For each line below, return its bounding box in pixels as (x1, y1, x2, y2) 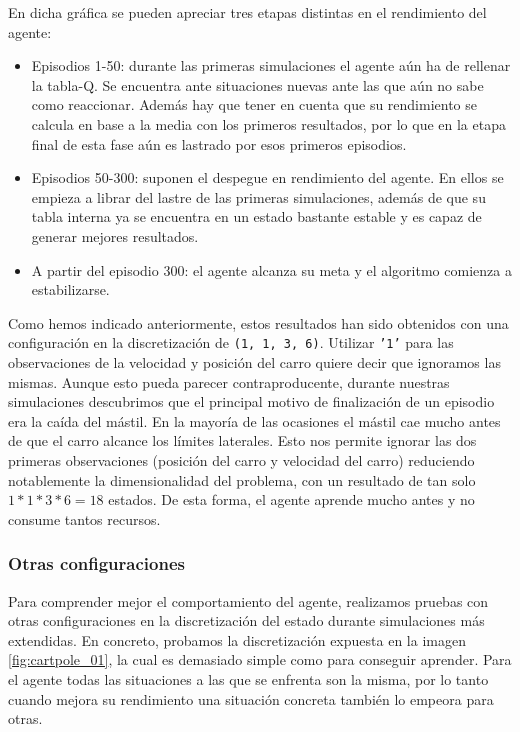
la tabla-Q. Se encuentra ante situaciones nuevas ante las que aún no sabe (31, 74, 484, 95)
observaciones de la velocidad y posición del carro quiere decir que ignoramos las (8, 351, 501, 372)
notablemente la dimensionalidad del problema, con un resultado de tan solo (8, 469, 476, 490)
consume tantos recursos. (8, 508, 161, 529)
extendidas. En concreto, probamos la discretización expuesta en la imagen (8, 629, 466, 650)
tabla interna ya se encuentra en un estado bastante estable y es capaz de (31, 206, 482, 227)
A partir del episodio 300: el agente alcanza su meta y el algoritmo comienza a (31, 259, 512, 280)
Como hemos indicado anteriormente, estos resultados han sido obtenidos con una (8, 312, 509, 333)
